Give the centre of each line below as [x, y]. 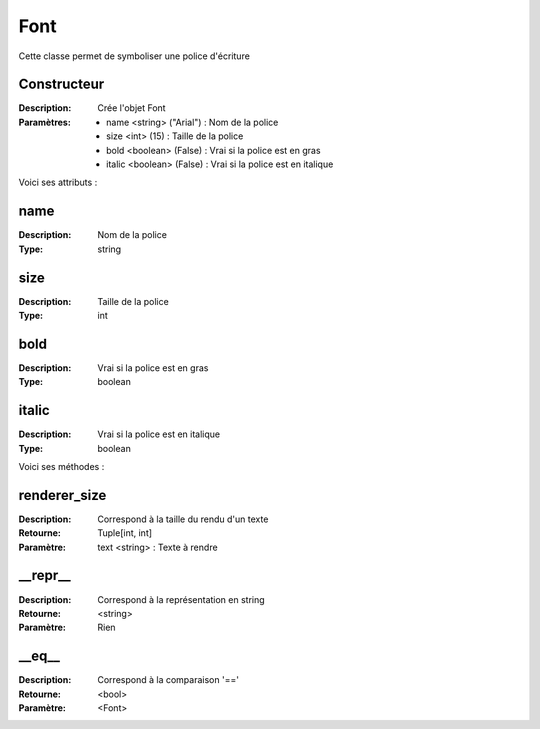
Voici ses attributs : [58, 182]
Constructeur [61, 84]
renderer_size [62, 495]
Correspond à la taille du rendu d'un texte [183, 519]
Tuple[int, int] [125, 533]
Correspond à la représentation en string [181, 599]
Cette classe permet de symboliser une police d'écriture [134, 56]
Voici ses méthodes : [61, 466]
